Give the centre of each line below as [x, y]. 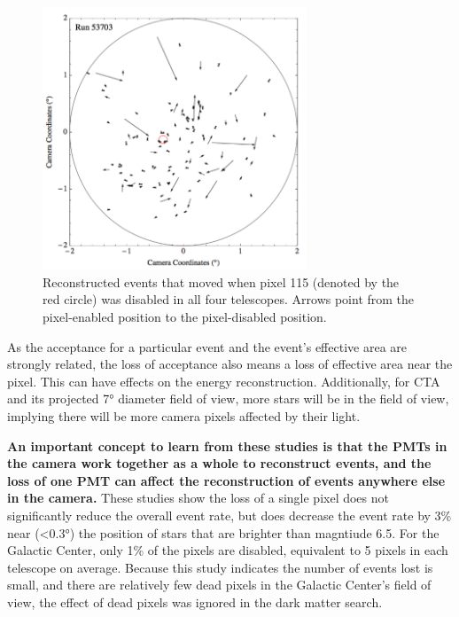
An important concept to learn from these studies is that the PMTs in [227, 445]
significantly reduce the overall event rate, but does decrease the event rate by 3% [229, 515]
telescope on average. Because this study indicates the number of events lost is [220, 567]
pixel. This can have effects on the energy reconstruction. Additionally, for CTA [224, 381]
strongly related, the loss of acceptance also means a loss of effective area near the [230, 364]
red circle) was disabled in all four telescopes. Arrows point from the [229, 299]
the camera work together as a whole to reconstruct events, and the [219, 463]
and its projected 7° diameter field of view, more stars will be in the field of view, [228, 398]
